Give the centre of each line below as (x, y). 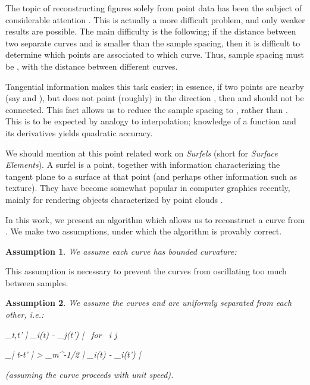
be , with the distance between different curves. (92, 66)
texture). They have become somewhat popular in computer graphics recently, (148, 188)
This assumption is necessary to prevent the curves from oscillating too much (146, 271)
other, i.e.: (25, 314)
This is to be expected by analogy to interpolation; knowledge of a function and (151, 121)
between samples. (37, 282)
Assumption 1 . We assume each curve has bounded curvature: (121, 251)
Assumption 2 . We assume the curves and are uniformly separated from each (149, 303)
